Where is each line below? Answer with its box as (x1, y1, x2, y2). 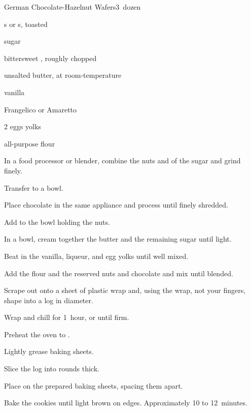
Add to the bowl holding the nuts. (4, 216, 110, 227)
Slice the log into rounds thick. (4, 363, 99, 374)
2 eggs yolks (4, 121, 41, 132)
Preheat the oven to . (4, 329, 70, 339)
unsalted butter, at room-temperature (4, 70, 122, 80)
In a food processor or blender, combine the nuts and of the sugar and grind (4, 155, 241, 166)
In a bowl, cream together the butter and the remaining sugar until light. (4, 233, 232, 244)
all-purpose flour (4, 138, 55, 149)
